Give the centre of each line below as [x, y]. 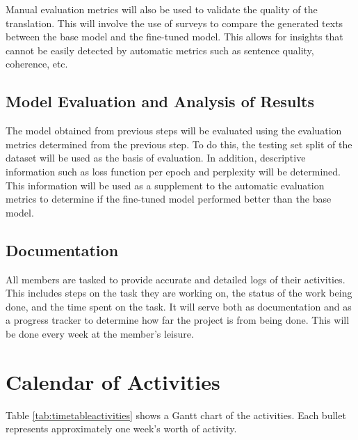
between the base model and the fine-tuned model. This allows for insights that [174, 37]
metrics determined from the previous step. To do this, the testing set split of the [179, 144]
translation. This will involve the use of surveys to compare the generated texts [174, 23]
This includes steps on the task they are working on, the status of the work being [179, 293]
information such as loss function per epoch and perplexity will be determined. [173, 171]
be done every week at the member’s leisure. [100, 333]
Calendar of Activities [113, 381]
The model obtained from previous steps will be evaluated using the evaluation [174, 131]
